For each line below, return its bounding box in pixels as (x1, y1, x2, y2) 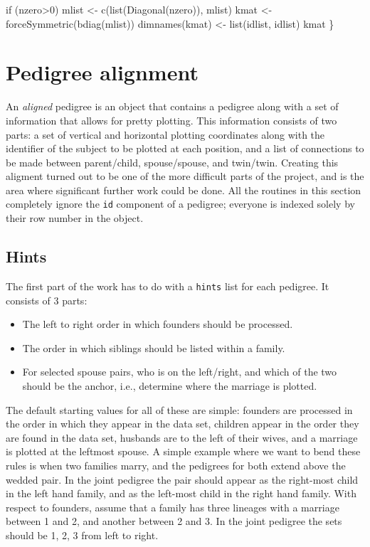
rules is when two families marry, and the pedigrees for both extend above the (6, 457, 346, 472)
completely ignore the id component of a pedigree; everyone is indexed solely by (6, 196, 355, 211)
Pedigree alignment (6, 58, 199, 87)
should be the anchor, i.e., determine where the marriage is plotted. (22, 378, 317, 393)
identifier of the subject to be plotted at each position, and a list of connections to (6, 141, 364, 156)
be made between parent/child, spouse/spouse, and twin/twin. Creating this (6, 154, 339, 169)
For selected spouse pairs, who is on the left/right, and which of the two (22, 364, 337, 379)
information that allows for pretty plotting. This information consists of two (6, 112, 337, 127)
